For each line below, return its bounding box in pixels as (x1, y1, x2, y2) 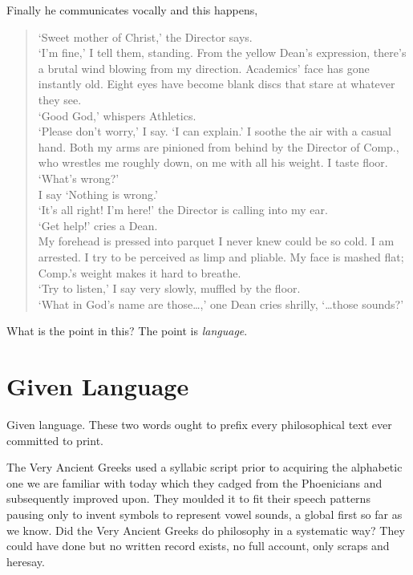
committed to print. (6, 431, 103, 448)
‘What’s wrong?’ (38, 169, 119, 186)
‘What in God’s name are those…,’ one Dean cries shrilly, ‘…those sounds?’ (38, 295, 404, 312)
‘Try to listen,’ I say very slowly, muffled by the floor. (38, 280, 301, 297)
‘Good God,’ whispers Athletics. (38, 107, 196, 124)
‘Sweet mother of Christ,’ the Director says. (38, 28, 253, 45)
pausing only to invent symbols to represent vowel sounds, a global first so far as (6, 505, 403, 522)
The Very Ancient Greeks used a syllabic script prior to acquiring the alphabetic (6, 459, 403, 476)
